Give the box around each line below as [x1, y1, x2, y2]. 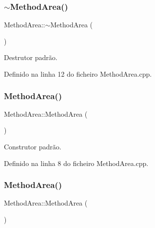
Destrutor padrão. [4, 52, 58, 62]
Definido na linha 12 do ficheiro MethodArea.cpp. [4, 69, 152, 79]
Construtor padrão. [4, 142, 61, 151]
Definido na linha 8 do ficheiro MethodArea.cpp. [4, 158, 149, 168]
